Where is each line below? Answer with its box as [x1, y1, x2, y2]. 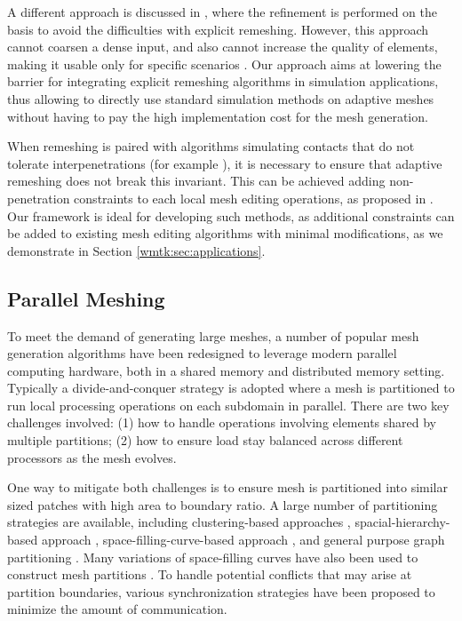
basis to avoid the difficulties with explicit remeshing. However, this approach [7, 20, 429, 38]
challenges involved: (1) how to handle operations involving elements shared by [7, 413, 436, 432]
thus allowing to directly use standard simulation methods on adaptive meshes [7, 89, 434, 107]
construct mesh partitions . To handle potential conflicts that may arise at [7, 565, 412, 584]
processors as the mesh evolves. [7, 448, 177, 466]
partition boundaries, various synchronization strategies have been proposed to [7, 582, 435, 601]
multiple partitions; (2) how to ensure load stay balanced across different [7, 431, 403, 450]
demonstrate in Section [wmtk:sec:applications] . [7, 241, 266, 259]
